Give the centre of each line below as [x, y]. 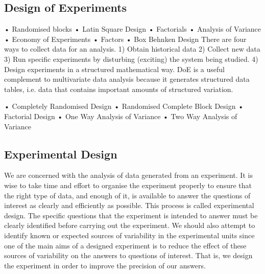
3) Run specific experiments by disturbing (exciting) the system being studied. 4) [131, 59]
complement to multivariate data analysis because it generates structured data [127, 79]
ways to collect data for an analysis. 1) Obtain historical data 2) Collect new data [132, 49]
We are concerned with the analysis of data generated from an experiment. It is [128, 175]
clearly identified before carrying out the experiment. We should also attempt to [130, 225]
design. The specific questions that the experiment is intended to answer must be [131, 215]
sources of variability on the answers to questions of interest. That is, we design [128, 255]
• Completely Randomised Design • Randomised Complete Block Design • [124, 106]
